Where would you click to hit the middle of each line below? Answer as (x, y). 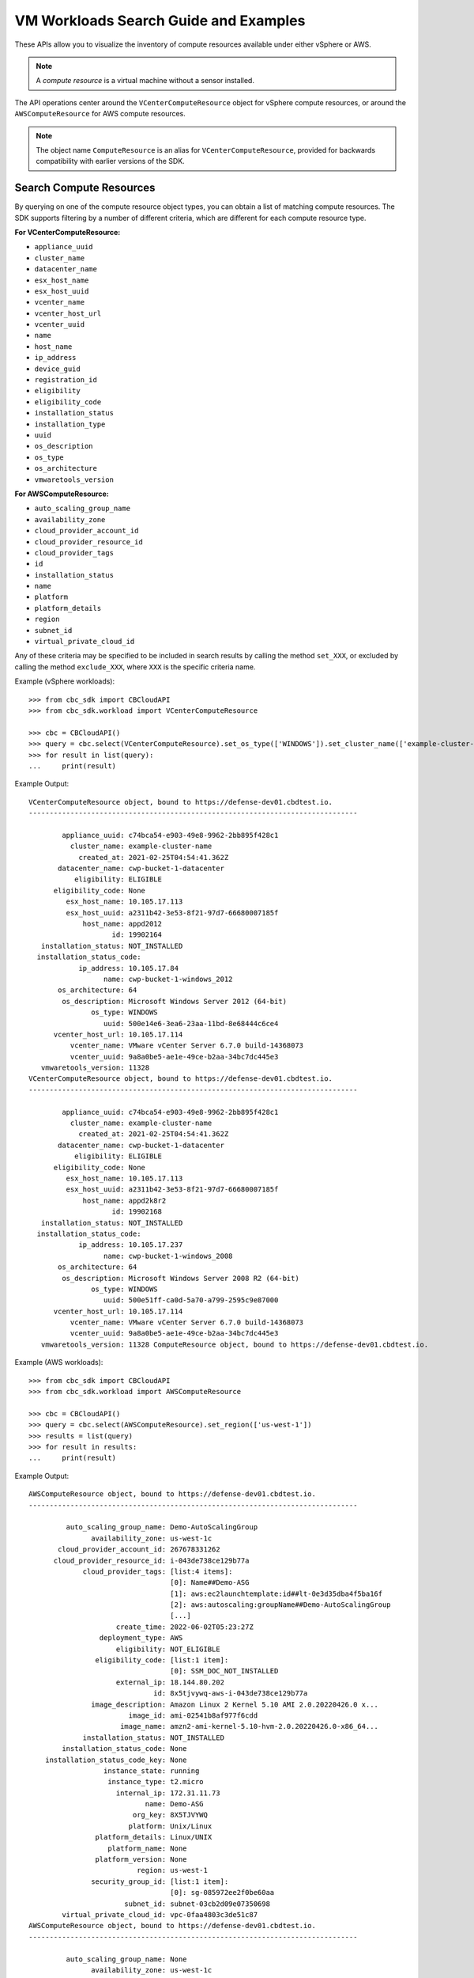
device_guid (57, 369)
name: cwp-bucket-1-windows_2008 (168, 1256)
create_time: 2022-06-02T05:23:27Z (185, 1627)
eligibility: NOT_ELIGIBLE (168, 1649)
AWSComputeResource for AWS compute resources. (100, 114)
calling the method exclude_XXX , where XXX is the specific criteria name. (135, 667)
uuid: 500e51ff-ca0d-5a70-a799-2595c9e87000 (191, 1300)
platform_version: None (141, 1860)
